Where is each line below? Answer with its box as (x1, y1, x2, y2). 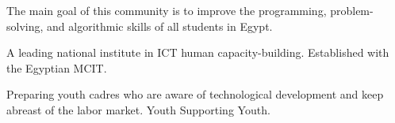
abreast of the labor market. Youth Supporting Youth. (6, 101, 270, 117)
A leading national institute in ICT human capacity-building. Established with (6, 44, 389, 61)
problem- (330, 2, 374, 18)
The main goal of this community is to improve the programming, (6, 2, 327, 18)
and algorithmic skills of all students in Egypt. (47, 17, 273, 34)
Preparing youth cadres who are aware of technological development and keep (6, 86, 384, 102)
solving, (6, 17, 44, 34)
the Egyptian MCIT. (6, 59, 107, 76)
